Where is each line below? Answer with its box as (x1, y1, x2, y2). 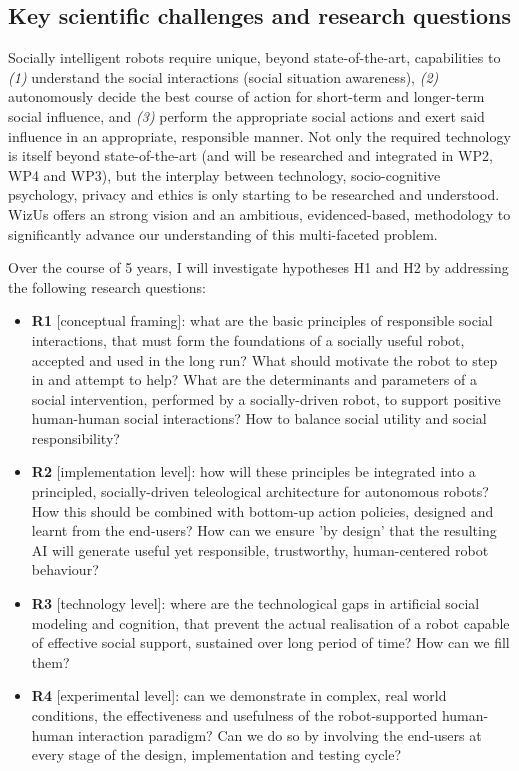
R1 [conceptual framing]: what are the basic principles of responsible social (31, 310, 493, 331)
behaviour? (31, 559, 99, 580)
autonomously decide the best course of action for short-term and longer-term (8, 86, 485, 107)
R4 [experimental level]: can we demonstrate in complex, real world (31, 685, 447, 706)
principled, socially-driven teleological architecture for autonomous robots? (31, 481, 489, 502)
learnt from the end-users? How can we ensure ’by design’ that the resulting (31, 520, 497, 541)
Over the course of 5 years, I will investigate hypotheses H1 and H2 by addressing (8, 257, 509, 278)
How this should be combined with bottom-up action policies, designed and (31, 500, 494, 521)
